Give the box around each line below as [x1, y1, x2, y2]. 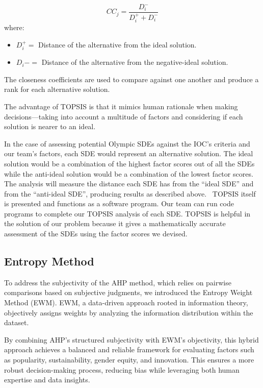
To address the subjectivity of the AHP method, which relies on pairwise [4, 277, 231, 287]
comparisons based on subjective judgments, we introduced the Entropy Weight [4, 287, 253, 298]
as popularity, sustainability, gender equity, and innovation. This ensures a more [4, 354, 254, 365]
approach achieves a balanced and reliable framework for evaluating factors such [4, 344, 254, 355]
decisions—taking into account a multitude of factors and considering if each [4, 111, 243, 122]
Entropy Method [4, 253, 94, 269]
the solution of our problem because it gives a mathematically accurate [4, 218, 226, 229]
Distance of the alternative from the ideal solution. [38, 39, 197, 50]
